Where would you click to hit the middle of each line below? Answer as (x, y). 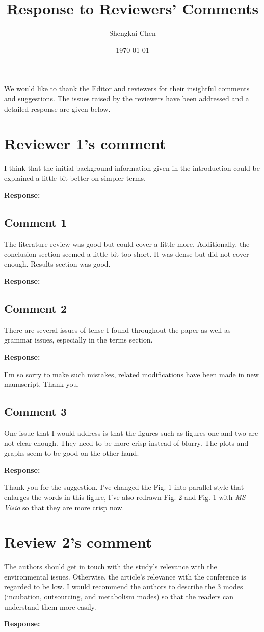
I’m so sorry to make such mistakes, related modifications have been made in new (131, 374)
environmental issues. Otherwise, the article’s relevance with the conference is (125, 576)
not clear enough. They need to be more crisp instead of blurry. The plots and (126, 443)
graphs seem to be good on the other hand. (72, 453)
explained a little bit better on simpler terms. (75, 178)
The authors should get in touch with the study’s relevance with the (111, 567)
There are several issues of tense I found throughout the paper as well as (117, 330)
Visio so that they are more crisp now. (64, 507)
